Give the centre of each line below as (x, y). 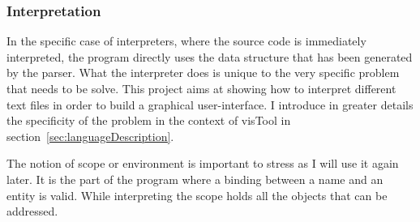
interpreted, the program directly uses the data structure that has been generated (210, 56)
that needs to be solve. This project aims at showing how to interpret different (201, 88)
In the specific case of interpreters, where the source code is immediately (186, 41)
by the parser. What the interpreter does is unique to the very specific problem (203, 73)
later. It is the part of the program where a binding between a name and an (195, 179)
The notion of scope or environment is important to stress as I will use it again (203, 163)
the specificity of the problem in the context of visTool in (149, 120)
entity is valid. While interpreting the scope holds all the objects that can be (197, 195)
